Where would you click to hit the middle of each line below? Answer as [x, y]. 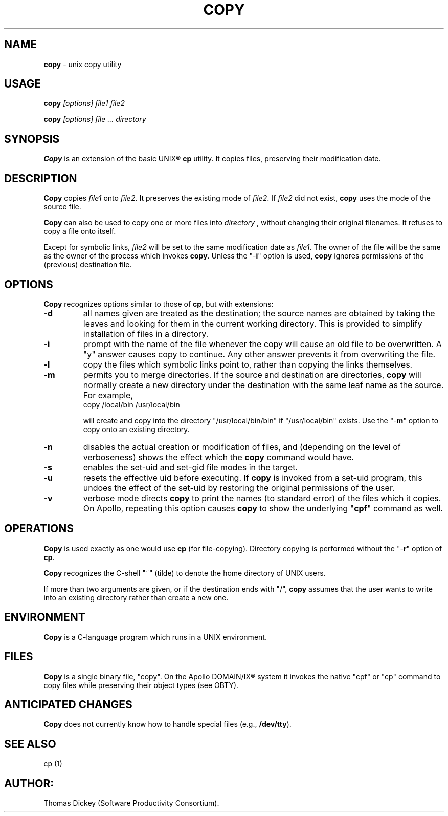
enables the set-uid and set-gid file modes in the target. [191, 467]
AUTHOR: [29, 783]
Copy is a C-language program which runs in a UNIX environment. [155, 637]
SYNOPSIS [32, 139]
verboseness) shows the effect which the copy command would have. [218, 457]
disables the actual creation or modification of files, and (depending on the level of [242, 447]
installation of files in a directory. [146, 334]
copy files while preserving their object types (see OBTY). [141, 685]
